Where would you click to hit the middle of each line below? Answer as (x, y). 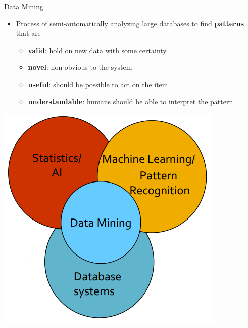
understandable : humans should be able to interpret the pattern (131, 101)
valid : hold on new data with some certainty (97, 50)
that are (28, 33)
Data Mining (24, 6)
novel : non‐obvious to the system (80, 67)
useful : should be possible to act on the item (98, 84)
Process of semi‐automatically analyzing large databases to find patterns (130, 23)
